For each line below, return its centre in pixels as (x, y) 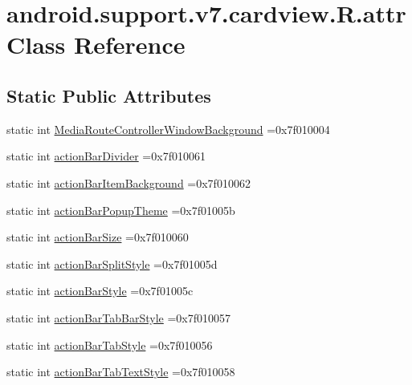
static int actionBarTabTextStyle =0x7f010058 (121, 372)
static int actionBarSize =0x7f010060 (98, 237)
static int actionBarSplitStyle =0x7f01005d (112, 263)
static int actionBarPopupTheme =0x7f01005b (121, 210)
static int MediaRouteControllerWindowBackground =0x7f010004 (168, 129)
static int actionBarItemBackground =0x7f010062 (128, 182)
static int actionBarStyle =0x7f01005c (100, 291)
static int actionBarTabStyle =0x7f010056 (110, 344)
